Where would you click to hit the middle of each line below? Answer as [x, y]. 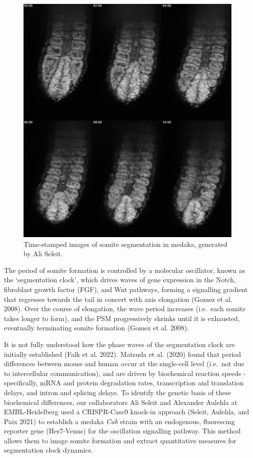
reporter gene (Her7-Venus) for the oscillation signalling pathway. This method [122, 431]
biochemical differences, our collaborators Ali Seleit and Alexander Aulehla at [121, 402]
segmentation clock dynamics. [49, 450]
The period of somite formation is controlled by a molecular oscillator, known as [125, 270]
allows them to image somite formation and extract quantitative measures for [120, 440]
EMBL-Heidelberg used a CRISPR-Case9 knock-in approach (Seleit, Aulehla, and [126, 412]
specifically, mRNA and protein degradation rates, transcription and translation [124, 383]
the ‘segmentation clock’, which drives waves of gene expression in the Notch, [120, 280]
